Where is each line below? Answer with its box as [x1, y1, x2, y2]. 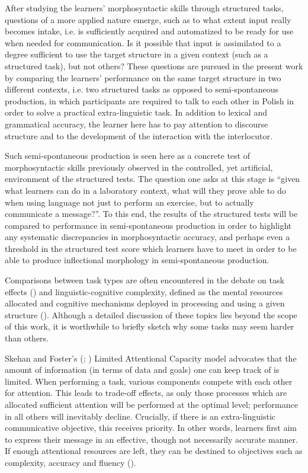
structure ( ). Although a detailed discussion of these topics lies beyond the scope [5, 308, 297, 321]
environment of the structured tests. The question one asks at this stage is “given [5, 172, 300, 185]
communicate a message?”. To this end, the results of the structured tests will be [5, 207, 298, 220]
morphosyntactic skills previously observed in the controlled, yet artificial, [5, 161, 273, 173]
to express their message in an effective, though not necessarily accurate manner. [5, 433, 298, 445]
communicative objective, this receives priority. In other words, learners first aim [5, 421, 297, 434]
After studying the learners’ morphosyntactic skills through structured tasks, [5, 2, 284, 14]
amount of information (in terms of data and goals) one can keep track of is [5, 363, 280, 376]
